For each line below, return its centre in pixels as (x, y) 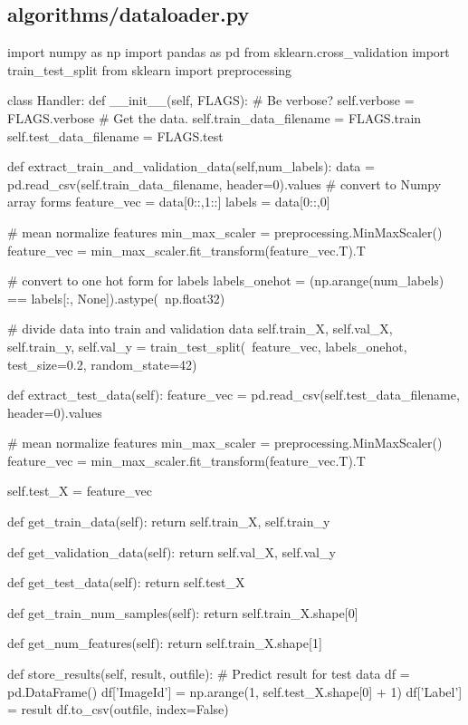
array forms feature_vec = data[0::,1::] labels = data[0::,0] (169, 202)
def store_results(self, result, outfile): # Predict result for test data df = (209, 674)
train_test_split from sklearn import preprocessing (150, 69)
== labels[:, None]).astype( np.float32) (116, 298)
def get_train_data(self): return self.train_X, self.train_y (169, 522)
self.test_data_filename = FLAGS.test (115, 135)
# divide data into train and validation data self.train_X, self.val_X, (200, 329)
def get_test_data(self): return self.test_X (126, 582)
